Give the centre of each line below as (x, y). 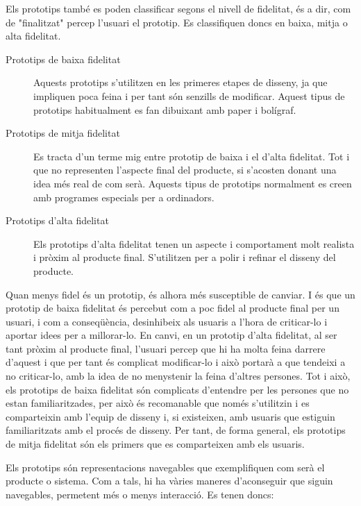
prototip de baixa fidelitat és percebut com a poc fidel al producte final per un (173, 308)
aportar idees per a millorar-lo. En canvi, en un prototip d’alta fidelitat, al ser (171, 335)
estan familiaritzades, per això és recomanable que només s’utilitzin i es (158, 403)
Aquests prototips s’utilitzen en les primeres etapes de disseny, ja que (180, 82)
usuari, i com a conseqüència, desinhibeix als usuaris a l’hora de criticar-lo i (167, 321)
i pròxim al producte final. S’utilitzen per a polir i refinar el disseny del (185, 257)
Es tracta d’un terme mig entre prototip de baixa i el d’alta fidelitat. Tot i (192, 156)
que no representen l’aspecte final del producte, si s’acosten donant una (185, 170)
